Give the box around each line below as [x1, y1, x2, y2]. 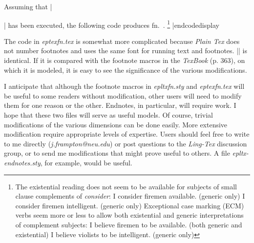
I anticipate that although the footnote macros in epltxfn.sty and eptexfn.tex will [4, 81, 245, 91]
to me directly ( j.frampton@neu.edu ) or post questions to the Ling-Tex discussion [4, 138, 247, 148]
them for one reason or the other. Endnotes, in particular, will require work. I [4, 100, 236, 110]
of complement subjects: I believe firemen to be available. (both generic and [15, 219, 242, 229]
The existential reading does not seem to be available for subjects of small [15, 181, 237, 191]
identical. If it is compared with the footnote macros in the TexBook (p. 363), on [4, 55, 245, 65]
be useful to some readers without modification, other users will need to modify [4, 90, 242, 101]
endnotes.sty [4, 157, 41, 167]
